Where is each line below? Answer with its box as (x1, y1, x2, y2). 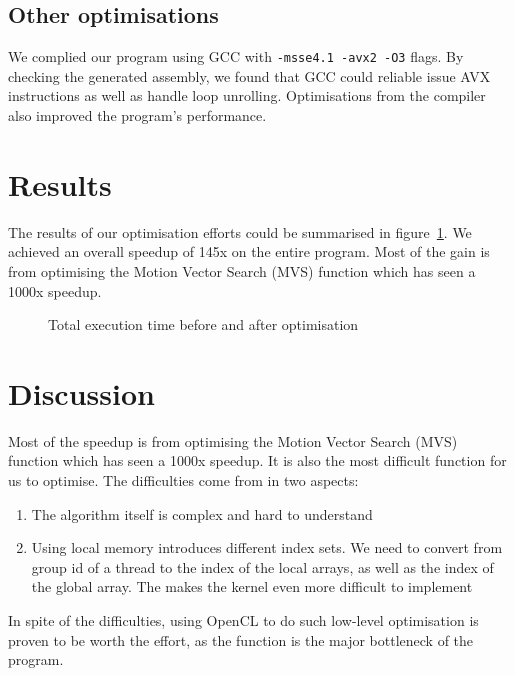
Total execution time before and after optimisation (48, 314, 359, 335)
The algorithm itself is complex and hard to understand (31, 503, 373, 524)
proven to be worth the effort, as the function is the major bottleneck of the (8, 629, 474, 650)
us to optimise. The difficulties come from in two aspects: (8, 470, 359, 491)
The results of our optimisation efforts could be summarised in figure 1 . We (8, 221, 472, 242)
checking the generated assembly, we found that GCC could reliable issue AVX (8, 65, 491, 86)
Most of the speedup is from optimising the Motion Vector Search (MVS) (8, 430, 458, 451)
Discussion (8, 372, 155, 413)
